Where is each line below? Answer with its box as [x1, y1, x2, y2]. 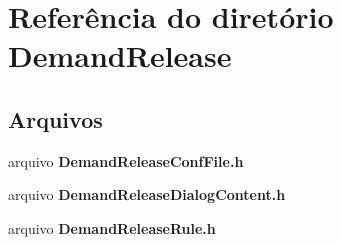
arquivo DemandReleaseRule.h [8, 217, 216, 238]
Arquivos [8, 103, 103, 134]
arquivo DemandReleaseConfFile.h [8, 150, 244, 171]
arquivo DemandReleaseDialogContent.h [8, 184, 286, 205]
